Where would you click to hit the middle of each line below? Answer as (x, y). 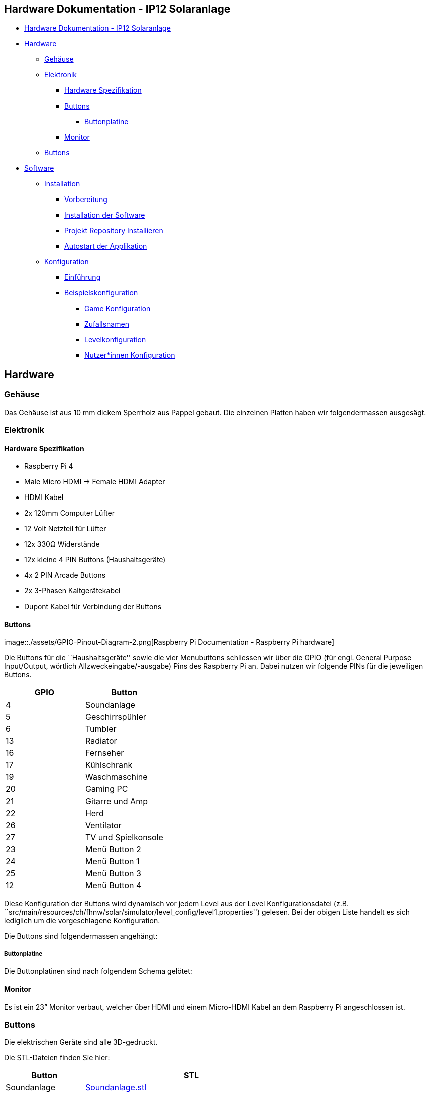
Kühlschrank (109, 765)
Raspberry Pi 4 (49, 466)
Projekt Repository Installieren (114, 231)
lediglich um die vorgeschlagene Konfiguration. (82, 921)
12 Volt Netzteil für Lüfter (65, 529)
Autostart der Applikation (106, 246)
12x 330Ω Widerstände (62, 544)
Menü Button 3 (113, 874)
